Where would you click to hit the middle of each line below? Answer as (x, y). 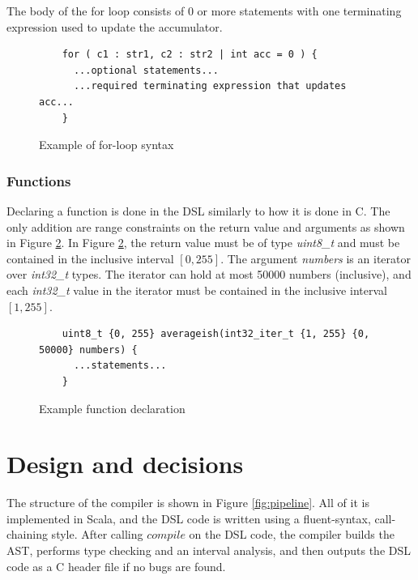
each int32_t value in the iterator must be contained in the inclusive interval (197, 290)
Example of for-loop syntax (107, 145)
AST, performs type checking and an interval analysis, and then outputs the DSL (209, 550)
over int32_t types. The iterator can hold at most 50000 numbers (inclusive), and (209, 274)
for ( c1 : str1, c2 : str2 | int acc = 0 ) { (190, 55)
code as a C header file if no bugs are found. (116, 566)
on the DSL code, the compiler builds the (292, 534)
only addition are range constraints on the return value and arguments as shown (206, 226)
